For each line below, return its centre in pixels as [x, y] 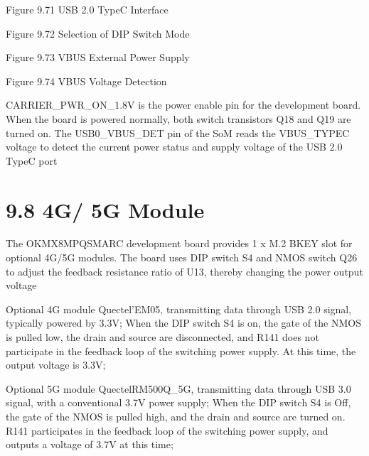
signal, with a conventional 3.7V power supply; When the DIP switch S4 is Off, [178, 402]
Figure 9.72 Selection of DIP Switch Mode [98, 33]
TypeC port [32, 160]
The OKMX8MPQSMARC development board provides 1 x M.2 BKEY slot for [179, 243]
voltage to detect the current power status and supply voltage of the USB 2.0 [174, 147]
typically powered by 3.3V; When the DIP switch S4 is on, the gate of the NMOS [183, 323]
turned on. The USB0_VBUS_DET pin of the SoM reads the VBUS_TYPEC [178, 132]
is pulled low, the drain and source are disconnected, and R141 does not [162, 337]
